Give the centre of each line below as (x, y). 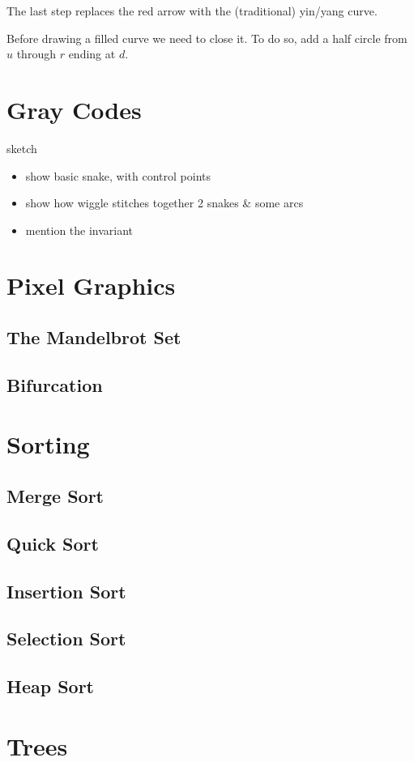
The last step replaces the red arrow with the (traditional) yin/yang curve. (192, 11)
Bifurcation (55, 384)
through (36, 54)
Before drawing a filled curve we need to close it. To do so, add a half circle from (207, 38)
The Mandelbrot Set (94, 337)
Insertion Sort (66, 591)
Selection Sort (66, 639)
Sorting (48, 444)
